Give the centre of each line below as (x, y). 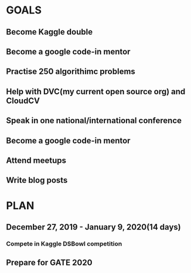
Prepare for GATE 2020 (49, 263)
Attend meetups (36, 160)
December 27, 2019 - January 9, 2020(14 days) (93, 227)
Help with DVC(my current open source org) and (96, 91)
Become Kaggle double (49, 32)
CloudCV (23, 100)
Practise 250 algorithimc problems (71, 72)
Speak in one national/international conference (94, 121)
